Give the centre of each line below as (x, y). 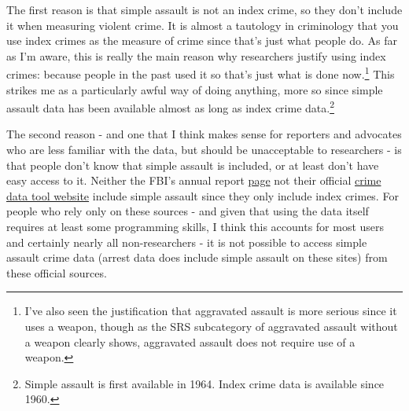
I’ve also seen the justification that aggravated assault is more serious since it (211, 311)
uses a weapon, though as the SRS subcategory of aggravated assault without (211, 326)
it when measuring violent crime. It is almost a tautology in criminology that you (203, 25)
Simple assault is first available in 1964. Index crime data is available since (204, 383)
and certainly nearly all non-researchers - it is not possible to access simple (187, 242)
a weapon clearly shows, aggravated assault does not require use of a (190, 341)
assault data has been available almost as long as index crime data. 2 (170, 106)
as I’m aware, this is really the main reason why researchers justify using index (196, 55)
